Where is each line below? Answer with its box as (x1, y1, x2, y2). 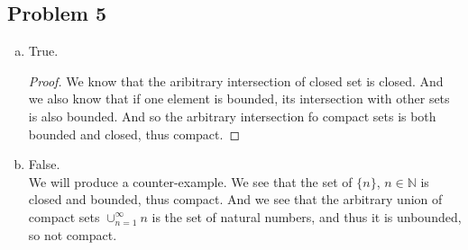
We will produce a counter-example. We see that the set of (28, 172, 353, 191)
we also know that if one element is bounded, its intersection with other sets (28, 89, 450, 108)
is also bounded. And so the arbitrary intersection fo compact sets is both (28, 106, 436, 125)
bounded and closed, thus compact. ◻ (28, 124, 241, 143)
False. (28, 155, 60, 174)
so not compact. (28, 225, 117, 244)
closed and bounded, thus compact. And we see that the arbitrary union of (28, 190, 443, 209)
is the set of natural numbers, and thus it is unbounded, (151, 207, 462, 226)
